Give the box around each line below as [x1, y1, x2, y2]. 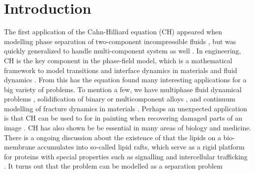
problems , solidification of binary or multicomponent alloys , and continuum [4, 94, 235, 104]
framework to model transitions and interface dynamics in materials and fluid [4, 65, 237, 75]
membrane [4, 142, 35, 152]
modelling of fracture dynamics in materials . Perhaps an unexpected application [4, 103, 247, 113]
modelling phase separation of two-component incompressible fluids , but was [4, 36, 236, 46]
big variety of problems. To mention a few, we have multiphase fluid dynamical [4, 84, 242, 94]
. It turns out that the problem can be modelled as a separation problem [4, 161, 223, 171]
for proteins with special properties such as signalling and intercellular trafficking [4, 151, 248, 161]
